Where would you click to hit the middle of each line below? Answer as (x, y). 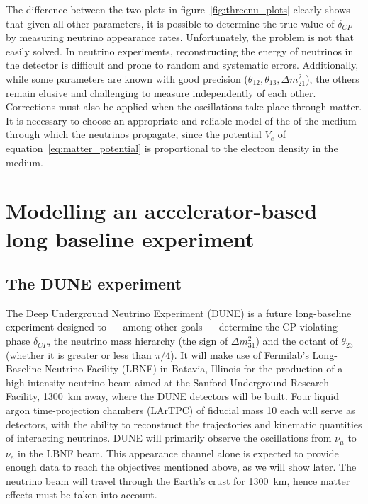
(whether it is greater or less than (79, 354)
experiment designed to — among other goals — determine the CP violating (172, 327)
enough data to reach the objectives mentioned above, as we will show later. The (181, 467)
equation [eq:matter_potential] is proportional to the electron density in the (172, 148)
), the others (333, 78)
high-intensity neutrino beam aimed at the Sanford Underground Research (167, 382)
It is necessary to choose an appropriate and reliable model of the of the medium (181, 120)
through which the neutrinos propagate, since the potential (134, 134)
